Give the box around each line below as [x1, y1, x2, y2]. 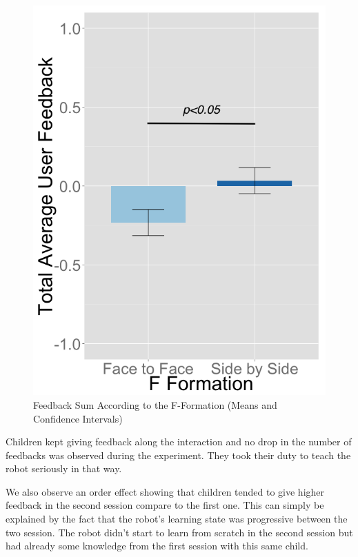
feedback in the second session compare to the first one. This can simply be [6, 498, 324, 512]
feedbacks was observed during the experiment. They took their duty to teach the [6, 447, 351, 462]
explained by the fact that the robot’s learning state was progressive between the [6, 512, 348, 526]
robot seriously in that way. [6, 461, 122, 476]
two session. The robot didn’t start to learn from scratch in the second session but [6, 525, 353, 539]
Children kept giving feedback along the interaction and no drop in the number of [6, 434, 352, 449]
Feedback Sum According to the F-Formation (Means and [33, 397, 277, 412]
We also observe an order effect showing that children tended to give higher [6, 484, 325, 498]
